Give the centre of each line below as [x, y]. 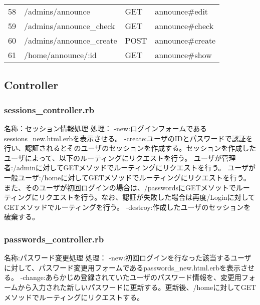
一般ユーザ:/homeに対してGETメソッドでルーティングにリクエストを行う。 [127, 177]
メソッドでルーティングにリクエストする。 [74, 297]
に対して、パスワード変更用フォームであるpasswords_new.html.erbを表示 [122, 267]
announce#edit [182, 11]
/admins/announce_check [70, 26]
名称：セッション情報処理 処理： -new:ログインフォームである [106, 128]
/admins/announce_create [71, 40]
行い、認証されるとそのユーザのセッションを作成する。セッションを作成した [130, 148]
